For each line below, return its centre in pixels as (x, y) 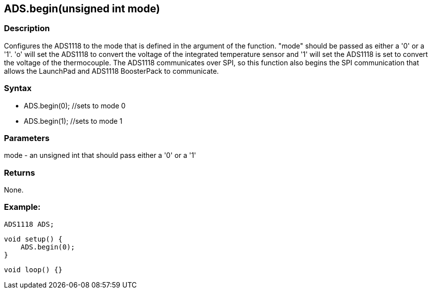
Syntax (18, 88)
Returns (20, 172)
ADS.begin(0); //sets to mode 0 (75, 105)
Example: (22, 207)
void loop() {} (33, 269)
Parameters (27, 138)
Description (27, 28)
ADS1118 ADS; (29, 224)
